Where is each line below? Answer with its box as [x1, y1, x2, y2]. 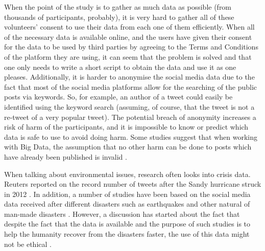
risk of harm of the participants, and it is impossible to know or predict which [4, 121, 249, 132]
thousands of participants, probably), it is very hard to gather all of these [4, 11, 234, 22]
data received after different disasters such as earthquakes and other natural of [4, 198, 250, 209]
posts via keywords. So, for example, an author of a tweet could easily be [4, 91, 233, 102]
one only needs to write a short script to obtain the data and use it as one [4, 61, 236, 72]
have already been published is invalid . [4, 151, 127, 162]
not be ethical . [4, 238, 52, 249]
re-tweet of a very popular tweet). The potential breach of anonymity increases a [4, 111, 256, 122]
